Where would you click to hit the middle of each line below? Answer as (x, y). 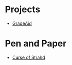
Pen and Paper (36, 44)
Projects (23, 9)
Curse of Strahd (29, 57)
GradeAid (22, 23)
